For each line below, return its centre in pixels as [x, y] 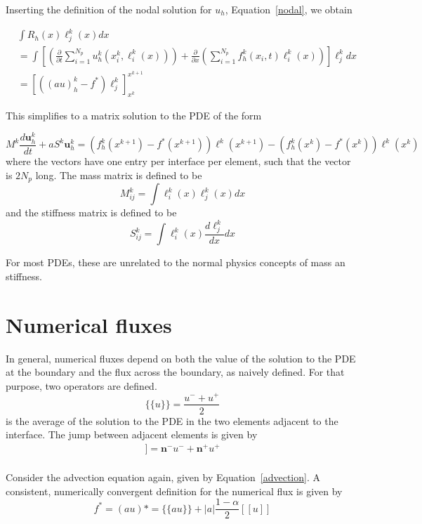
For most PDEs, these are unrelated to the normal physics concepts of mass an [176, 262]
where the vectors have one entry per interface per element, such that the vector [178, 161]
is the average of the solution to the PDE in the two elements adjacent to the [172, 420]
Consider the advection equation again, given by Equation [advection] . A [163, 477]
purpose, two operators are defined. [81, 385]
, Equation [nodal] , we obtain [289, 9]
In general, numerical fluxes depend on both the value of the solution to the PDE [181, 358]
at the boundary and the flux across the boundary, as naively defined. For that [175, 372]
